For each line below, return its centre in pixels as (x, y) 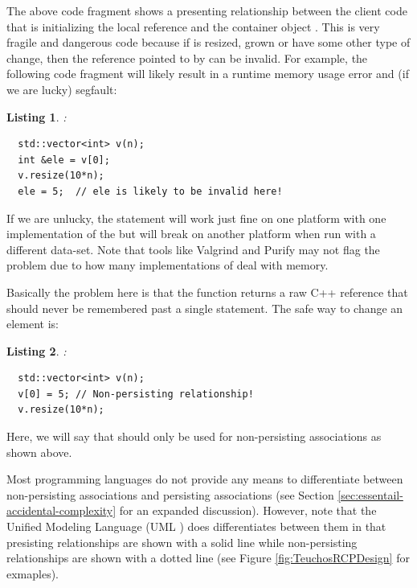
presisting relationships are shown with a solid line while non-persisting (182, 542)
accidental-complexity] (61, 510)
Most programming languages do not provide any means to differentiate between (205, 479)
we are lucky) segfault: (62, 89)
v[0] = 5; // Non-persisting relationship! (136, 394)
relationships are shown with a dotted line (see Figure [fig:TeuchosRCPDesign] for (208, 558)
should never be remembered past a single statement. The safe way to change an (205, 308)
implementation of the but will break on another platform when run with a (191, 234)
